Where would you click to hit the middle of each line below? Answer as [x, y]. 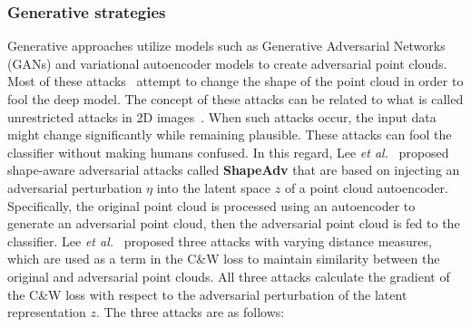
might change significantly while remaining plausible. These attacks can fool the [230, 135]
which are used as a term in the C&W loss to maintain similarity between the [224, 259]
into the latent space [214, 187]
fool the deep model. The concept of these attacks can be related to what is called [235, 99]
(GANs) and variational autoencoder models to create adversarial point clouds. [227, 63]
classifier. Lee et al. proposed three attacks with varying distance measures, [220, 240]
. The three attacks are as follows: [191, 312]
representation [47, 312]
